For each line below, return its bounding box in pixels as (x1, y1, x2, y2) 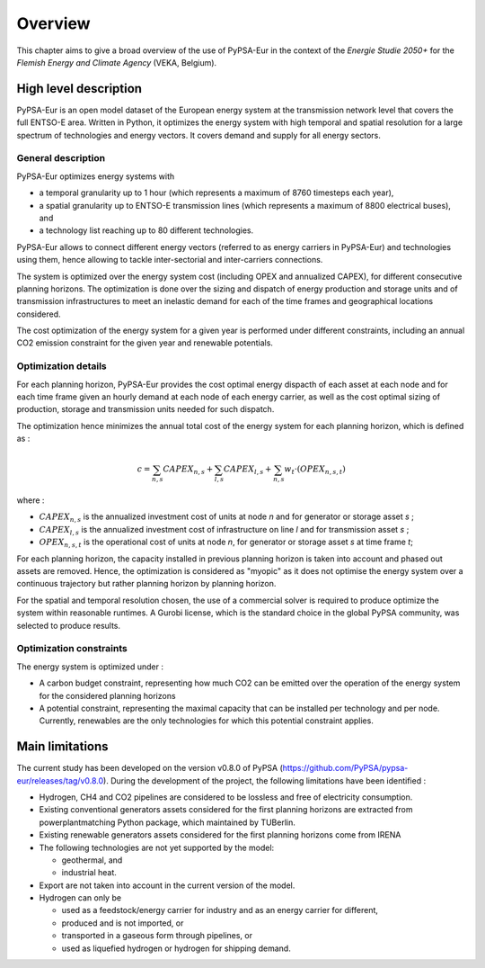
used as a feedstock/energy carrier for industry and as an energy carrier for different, (61, 905, 379, 916)
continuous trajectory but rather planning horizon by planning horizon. (16, 578, 277, 589)
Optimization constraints (16, 642, 128, 655)
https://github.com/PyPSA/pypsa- (282, 763, 409, 774)
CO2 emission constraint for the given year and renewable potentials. (16, 337, 274, 348)
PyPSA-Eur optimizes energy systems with (16, 171, 175, 182)
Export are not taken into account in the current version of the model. (39, 880, 295, 891)
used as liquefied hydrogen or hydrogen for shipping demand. (61, 943, 291, 954)
